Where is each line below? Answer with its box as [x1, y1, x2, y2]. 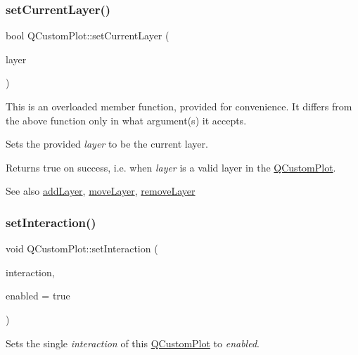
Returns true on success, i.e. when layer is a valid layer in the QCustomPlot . [6, 160, 336, 174]
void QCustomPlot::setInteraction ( [6, 241, 158, 256]
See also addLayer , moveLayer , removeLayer [6, 183, 196, 198]
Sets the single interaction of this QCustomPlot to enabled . [6, 335, 260, 350]
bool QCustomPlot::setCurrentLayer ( [6, 28, 170, 43]
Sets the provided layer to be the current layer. [6, 136, 208, 151]
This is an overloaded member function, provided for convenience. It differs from [6, 99, 352, 113]
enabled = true [6, 288, 70, 303]
